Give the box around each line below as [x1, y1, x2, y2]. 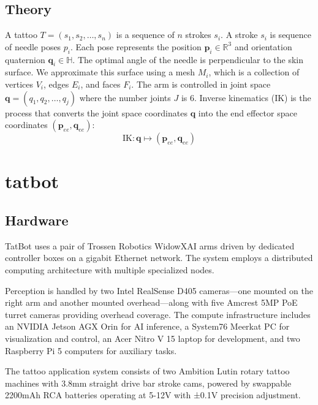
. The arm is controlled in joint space [131, 77, 271, 90]
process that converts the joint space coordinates [5, 106, 187, 119]
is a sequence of [116, 28, 175, 41]
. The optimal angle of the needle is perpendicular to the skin [72, 53, 304, 66]
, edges [44, 77, 69, 90]
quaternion [5, 53, 45, 66]
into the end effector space [198, 106, 297, 119]
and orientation [234, 40, 292, 53]
